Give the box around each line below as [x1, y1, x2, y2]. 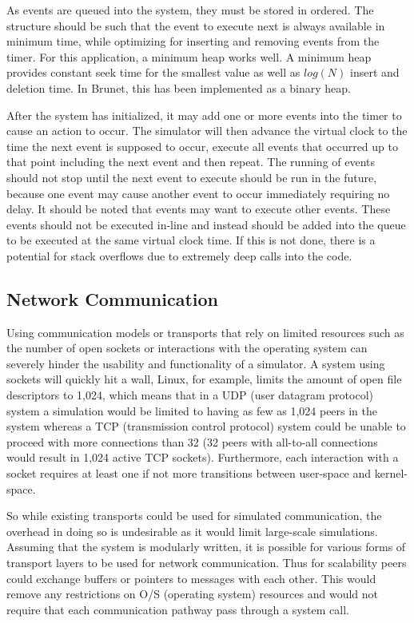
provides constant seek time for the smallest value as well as [6, 64, 301, 81]
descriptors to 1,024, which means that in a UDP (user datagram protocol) [6, 387, 374, 403]
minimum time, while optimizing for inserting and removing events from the [6, 33, 380, 50]
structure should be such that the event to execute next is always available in [6, 17, 385, 34]
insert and [349, 64, 400, 81]
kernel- [374, 465, 408, 482]
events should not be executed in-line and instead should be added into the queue [6, 216, 406, 232]
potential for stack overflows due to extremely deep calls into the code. [6, 247, 352, 264]
